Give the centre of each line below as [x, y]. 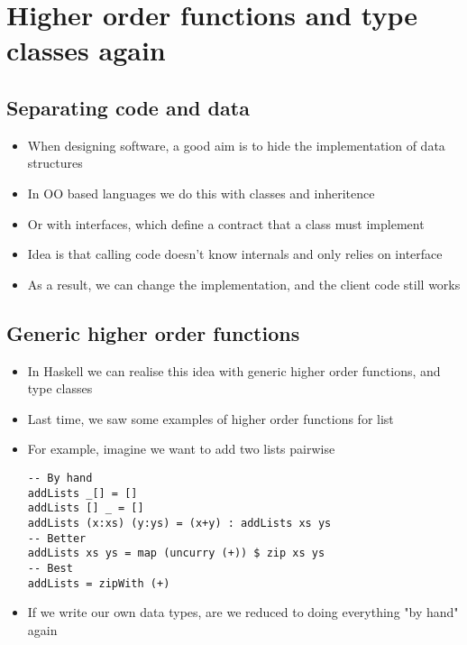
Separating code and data [128, 107]
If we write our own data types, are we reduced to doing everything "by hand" [243, 612]
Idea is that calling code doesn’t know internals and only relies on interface [235, 254]
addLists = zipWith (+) [99, 583]
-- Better [57, 538]
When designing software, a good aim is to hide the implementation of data [236, 145]
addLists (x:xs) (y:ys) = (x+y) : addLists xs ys [179, 523]
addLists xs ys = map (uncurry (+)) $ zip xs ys [176, 553]
